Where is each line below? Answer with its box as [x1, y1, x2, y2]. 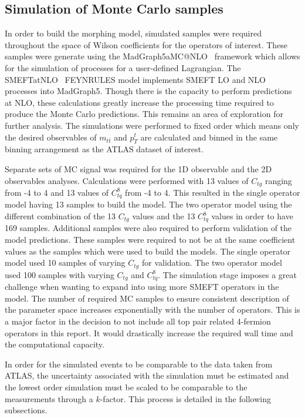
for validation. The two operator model [141, 256, 282, 269]
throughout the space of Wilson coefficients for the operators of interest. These [5, 38, 288, 51]
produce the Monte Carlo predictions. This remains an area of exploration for [5, 108, 283, 120]
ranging [265, 174, 292, 186]
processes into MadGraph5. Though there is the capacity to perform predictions [5, 85, 292, 97]
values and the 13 [132, 210, 195, 222]
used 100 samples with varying [5, 268, 114, 280]
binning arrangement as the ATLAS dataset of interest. [5, 143, 204, 155]
